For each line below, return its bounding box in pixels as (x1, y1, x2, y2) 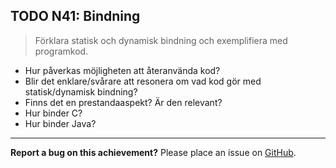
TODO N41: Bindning (10, 8, 141, 25)
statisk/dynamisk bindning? (24, 85, 138, 98)
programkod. (34, 45, 89, 57)
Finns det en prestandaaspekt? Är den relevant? (24, 96, 223, 108)
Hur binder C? (24, 107, 83, 119)
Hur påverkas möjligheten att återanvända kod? (24, 64, 221, 76)
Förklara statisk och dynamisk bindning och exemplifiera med (34, 34, 288, 46)
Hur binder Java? (24, 117, 97, 129)
